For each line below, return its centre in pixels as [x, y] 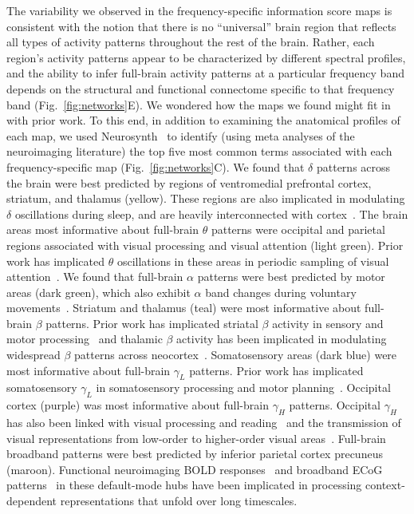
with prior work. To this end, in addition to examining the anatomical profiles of [203, 120]
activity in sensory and [328, 323]
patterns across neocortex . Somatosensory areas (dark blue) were [236, 355]
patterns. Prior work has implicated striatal [152, 323]
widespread [34, 355]
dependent [32, 501]
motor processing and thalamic [85, 339]
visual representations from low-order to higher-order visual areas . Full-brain [196, 438]
